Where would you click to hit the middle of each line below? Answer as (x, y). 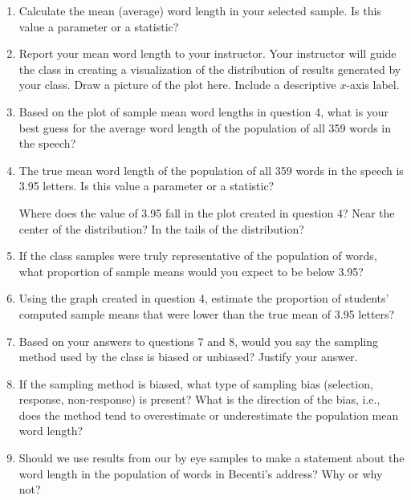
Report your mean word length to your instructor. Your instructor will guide (208, 53)
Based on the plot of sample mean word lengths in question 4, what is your (204, 111)
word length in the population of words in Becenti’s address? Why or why (201, 473)
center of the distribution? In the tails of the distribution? (161, 228)
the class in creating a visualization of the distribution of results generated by (210, 69)
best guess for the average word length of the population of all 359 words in (205, 127)
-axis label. (373, 85)
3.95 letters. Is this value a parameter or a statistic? (146, 186)
